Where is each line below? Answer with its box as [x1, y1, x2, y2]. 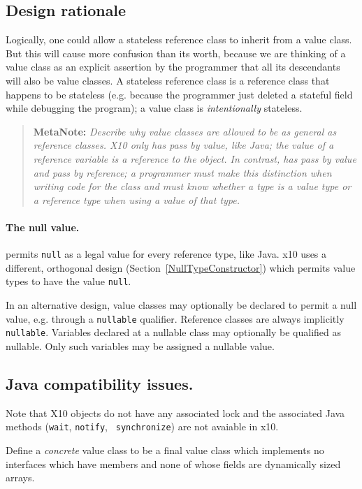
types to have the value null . [6, 274, 131, 289]
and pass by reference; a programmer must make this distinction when [33, 165, 332, 180]
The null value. [6, 219, 80, 234]
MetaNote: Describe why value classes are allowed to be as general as [33, 124, 337, 138]
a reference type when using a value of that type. [33, 192, 240, 207]
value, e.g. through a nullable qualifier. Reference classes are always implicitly [6, 311, 345, 326]
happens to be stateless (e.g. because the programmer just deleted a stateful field [6, 87, 353, 101]
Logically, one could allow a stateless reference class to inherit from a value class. [6, 32, 352, 47]
